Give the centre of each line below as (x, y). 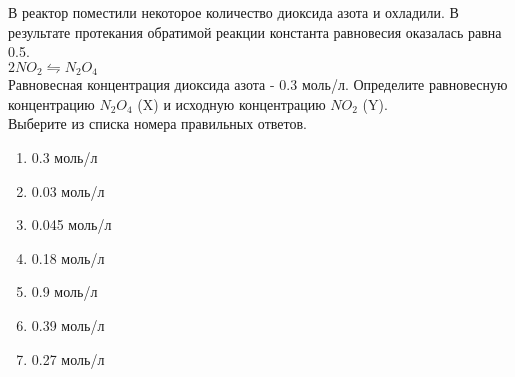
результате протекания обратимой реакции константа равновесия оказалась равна (255, 31)
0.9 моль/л (64, 291)
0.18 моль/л (68, 257)
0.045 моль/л (71, 224)
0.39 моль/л (68, 324)
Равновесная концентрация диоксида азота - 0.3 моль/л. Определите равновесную (258, 84)
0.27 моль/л (68, 358)
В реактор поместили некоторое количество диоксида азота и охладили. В (233, 12)
